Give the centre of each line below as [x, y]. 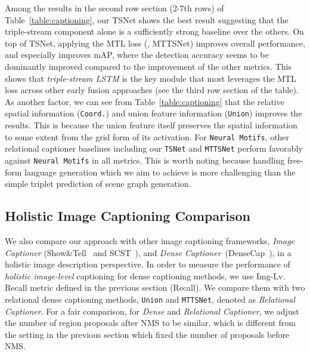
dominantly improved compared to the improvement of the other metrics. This [148, 66]
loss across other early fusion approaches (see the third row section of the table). [152, 90]
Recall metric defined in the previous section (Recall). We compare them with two [155, 287]
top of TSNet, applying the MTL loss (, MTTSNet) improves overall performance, [155, 43]
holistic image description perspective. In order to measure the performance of [148, 264]
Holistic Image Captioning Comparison [128, 216]
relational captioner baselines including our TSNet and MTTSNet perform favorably [154, 148]
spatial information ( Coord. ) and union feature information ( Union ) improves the [154, 113]
